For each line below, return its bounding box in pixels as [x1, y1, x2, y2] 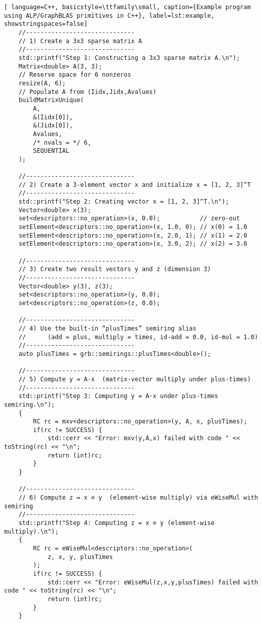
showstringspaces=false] [4, 20, 88, 28]
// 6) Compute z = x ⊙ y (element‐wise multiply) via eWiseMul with [18, 494, 258, 502]
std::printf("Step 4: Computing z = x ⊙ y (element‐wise [18, 519, 215, 527]
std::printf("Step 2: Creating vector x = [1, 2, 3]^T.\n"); [18, 198, 229, 206]
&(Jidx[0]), [33, 122, 73, 129]
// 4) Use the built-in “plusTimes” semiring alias [18, 324, 197, 332]
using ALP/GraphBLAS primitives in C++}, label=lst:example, [4, 12, 215, 19]
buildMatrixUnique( [18, 96, 84, 104]
